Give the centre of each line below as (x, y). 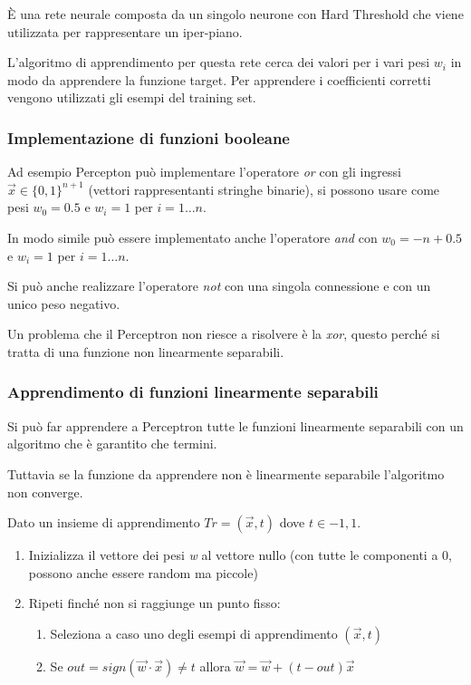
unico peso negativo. (64, 303)
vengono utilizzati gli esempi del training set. (132, 97)
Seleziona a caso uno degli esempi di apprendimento (194, 633)
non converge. (45, 492)
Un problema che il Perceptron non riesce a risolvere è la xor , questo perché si (224, 334)
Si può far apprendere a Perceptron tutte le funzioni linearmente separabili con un (235, 425)
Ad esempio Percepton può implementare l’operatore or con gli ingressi (204, 172)
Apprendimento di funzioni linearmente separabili (193, 392)
